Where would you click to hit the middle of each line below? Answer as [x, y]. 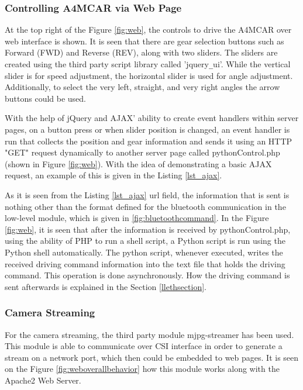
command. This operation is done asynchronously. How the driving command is [147, 275]
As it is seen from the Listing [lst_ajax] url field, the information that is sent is [147, 195]
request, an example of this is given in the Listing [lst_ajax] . [113, 175]
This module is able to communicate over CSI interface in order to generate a [144, 346]
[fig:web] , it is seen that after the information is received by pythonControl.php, [148, 229]
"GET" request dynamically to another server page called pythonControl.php [142, 152]
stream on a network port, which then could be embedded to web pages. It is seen [152, 357]
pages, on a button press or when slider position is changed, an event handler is [147, 130]
